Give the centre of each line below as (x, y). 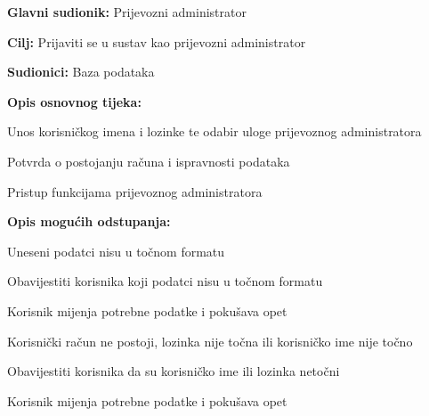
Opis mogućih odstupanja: (89, 221)
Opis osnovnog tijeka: (74, 101)
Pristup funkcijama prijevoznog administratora (135, 191)
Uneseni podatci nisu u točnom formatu (116, 251)
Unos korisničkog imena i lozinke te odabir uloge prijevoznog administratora (214, 131)
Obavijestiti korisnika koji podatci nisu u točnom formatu (165, 281)
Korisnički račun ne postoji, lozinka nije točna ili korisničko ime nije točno (210, 341)
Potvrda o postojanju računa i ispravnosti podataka (149, 161)
